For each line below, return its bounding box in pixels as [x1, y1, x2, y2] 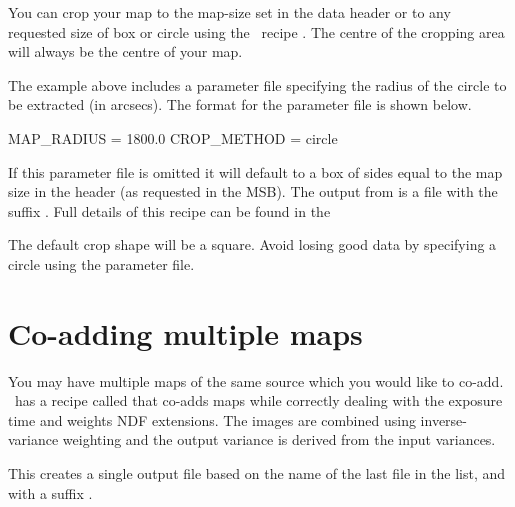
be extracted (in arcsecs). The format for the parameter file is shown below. [8, 94, 472, 115]
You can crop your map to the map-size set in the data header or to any [8, 2, 451, 22]
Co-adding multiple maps [8, 312, 363, 353]
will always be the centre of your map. [8, 41, 243, 62]
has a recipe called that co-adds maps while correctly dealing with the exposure [14, 390, 503, 411]
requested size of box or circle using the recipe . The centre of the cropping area [8, 21, 505, 42]
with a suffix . [8, 482, 93, 503]
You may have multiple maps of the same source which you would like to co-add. [8, 370, 504, 391]
